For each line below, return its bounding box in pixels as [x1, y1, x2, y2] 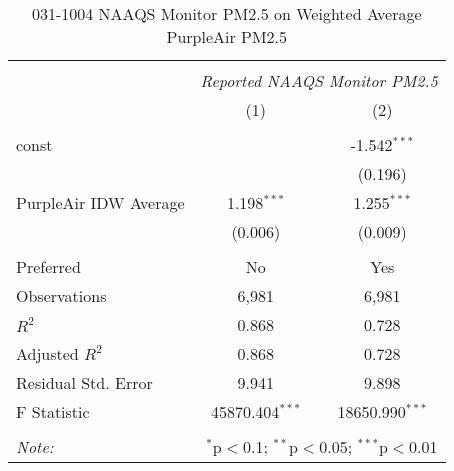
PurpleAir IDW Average [16, 191, 185, 214]
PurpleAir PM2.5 [166, 25, 288, 48]
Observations [16, 284, 107, 307]
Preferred [16, 255, 81, 278]
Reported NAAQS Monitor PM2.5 [200, 69, 438, 92]
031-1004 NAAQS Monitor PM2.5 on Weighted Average [31, 2, 422, 25]
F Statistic [16, 400, 90, 423]
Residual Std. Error [16, 371, 153, 394]
